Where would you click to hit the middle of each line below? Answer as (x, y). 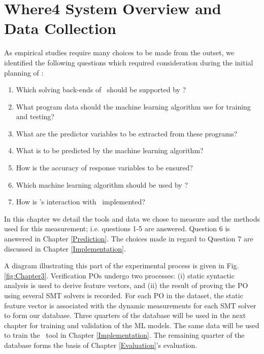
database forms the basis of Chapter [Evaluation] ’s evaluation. (101, 345)
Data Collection (60, 28)
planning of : (24, 72)
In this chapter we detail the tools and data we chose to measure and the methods (132, 218)
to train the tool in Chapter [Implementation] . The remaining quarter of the (124, 335)
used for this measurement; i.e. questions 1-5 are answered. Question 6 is (117, 228)
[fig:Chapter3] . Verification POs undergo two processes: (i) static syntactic (119, 275)
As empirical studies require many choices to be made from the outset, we (119, 52)
